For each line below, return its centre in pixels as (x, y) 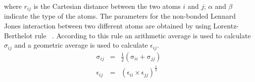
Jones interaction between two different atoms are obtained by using (108, 26)
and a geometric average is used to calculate (81, 45)
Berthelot (18, 35)
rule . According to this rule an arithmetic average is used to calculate (143, 35)
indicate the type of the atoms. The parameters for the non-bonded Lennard (120, 16)
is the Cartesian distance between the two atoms (107, 6)
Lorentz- (226, 26)
